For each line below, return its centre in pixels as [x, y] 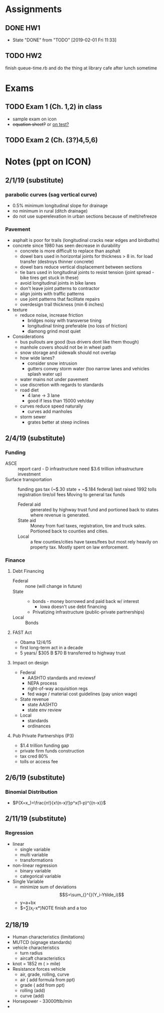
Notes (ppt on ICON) [48, 162]
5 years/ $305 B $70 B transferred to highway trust [73, 653]
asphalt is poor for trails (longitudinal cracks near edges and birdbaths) [86, 240]
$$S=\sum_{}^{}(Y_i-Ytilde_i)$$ [92, 895]
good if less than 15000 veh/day [61, 401]
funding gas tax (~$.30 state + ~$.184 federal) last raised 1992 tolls [87, 489]
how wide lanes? [37, 358]
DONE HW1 [23, 28]
